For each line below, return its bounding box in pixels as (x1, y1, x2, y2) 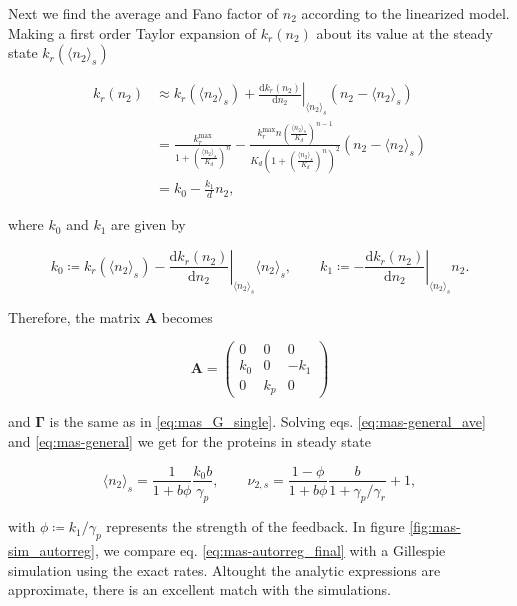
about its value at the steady (316, 22, 493, 43)
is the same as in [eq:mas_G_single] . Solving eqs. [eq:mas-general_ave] (49, 411, 486, 432)
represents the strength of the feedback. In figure (106, 516, 405, 537)
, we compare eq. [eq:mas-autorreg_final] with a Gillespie (94, 540, 446, 561)
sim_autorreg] (8, 540, 95, 561)
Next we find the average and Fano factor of (8, 3, 279, 23)
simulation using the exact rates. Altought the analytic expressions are (8, 559, 441, 580)
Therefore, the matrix (8, 306, 141, 327)
